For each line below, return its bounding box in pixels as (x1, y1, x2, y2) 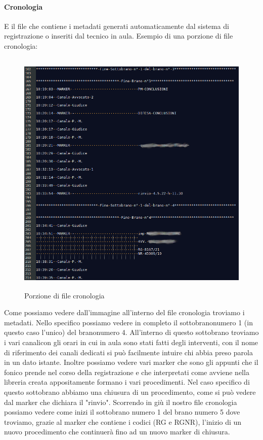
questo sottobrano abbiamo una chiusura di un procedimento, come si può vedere (4, 387, 256, 397)
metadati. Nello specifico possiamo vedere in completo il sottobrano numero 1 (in (4, 317, 253, 327)
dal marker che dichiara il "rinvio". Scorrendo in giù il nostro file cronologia (4, 396, 237, 407)
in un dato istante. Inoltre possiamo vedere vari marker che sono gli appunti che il (4, 357, 258, 367)
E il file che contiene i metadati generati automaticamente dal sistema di (4, 20, 229, 31)
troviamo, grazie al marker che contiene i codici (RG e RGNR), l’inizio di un (4, 416, 242, 427)
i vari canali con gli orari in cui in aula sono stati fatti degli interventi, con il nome (4, 337, 258, 348)
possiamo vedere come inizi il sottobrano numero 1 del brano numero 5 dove (4, 407, 240, 417)
